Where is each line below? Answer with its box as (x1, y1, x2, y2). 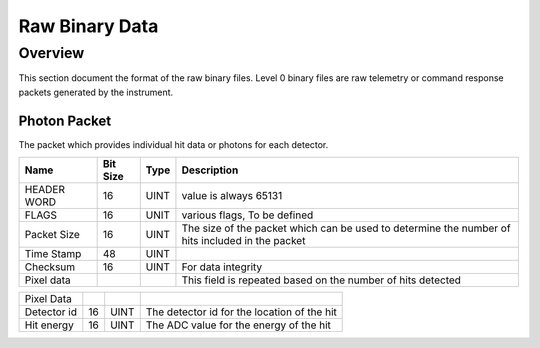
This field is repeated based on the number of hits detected (181, 273, 462, 287)
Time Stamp (24, 247, 82, 261)
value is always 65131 (181, 189, 283, 203)
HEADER (24, 183, 65, 197)
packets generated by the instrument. (18, 86, 174, 98)
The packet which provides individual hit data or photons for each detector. (18, 138, 329, 150)
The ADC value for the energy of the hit (145, 318, 332, 332)
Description (181, 163, 239, 177)
